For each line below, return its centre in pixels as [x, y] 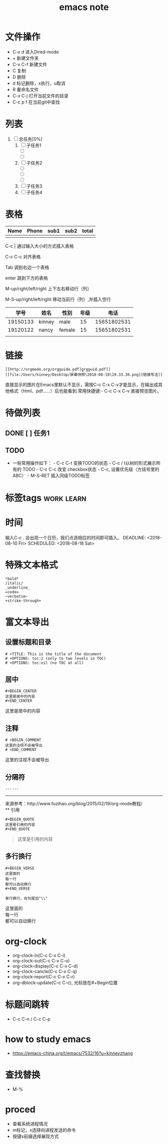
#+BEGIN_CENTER [21, 691]
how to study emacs [48, 1039]
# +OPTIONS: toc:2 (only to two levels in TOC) [56, 658]
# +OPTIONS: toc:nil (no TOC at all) [44, 663]
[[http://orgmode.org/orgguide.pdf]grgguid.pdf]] [58, 370]
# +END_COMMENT [21, 750]
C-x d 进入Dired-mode [35, 52]
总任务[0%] [30, 139]
